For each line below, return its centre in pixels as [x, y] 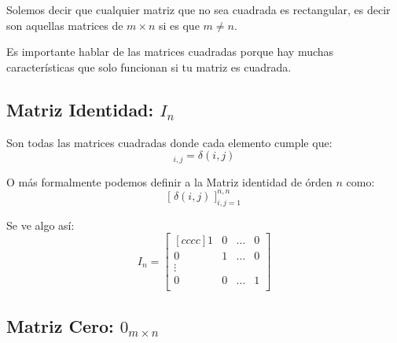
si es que [179, 25]
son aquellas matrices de [65, 25]
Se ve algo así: [40, 225]
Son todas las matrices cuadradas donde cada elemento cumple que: [169, 142]
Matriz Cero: [60, 325]
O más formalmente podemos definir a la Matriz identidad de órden [169, 181]
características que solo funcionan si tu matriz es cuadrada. [149, 66]
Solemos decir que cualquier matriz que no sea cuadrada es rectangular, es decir [198, 9]
